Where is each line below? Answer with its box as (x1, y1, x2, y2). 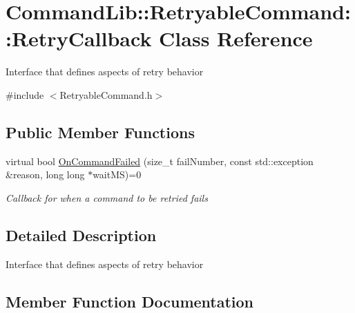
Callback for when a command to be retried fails (6, 190, 208, 205)
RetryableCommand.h (59, 87, 153, 102)
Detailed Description (6, 224, 157, 245)
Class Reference (159, 24, 313, 53)
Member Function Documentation (6, 290, 254, 312)
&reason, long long (6, 167, 85, 182)
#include (6, 87, 44, 102)
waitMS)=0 (93, 167, 142, 182)
